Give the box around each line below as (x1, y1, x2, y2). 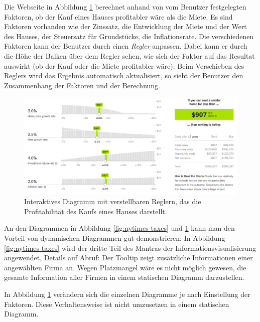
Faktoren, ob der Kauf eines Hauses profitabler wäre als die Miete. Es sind (4, 11, 233, 22)
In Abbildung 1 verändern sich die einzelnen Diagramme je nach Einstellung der (4, 289, 250, 299)
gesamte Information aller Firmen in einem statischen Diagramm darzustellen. (4, 272, 244, 282)
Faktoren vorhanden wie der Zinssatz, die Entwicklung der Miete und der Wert (4, 21, 247, 32)
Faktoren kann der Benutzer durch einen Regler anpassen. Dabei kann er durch (4, 41, 247, 51)
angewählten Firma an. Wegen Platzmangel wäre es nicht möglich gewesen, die (4, 262, 246, 272)
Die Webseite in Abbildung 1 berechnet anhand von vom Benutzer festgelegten (4, 2, 246, 12)
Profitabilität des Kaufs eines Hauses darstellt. (24, 206, 167, 216)
